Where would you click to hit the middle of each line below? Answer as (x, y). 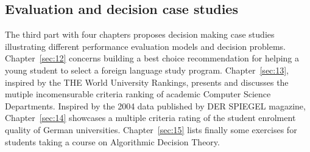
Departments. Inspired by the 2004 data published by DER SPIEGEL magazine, (155, 105)
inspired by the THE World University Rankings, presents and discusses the (147, 82)
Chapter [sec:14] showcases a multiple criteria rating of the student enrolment (150, 118)
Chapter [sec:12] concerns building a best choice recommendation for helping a (152, 58)
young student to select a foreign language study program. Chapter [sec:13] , (147, 70)
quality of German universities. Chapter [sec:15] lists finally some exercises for (151, 129)
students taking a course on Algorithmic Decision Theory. (112, 141)
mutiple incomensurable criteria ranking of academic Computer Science (138, 94)
